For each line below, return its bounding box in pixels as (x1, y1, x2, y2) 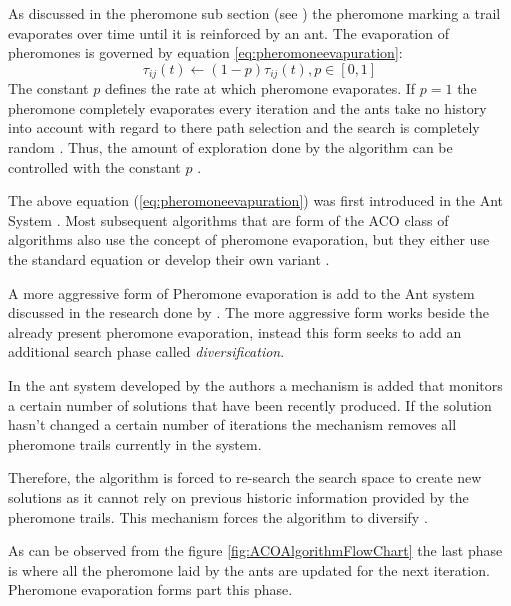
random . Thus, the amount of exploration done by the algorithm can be (8, 137, 453, 158)
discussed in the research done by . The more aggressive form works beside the (8, 302, 490, 323)
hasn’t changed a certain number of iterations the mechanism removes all (8, 414, 457, 435)
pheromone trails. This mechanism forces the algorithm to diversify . (8, 506, 428, 527)
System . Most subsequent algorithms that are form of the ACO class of (8, 209, 449, 230)
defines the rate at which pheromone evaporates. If (104, 78, 416, 99)
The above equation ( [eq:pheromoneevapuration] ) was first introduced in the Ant (8, 190, 504, 211)
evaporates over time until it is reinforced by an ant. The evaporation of (8, 22, 449, 43)
